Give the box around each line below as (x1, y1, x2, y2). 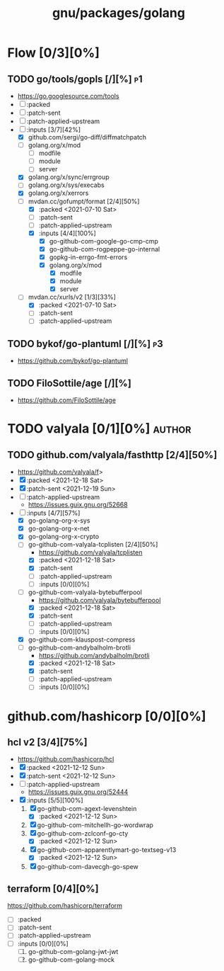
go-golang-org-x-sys (28, 516, 90, 525)
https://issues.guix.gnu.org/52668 (28, 501, 129, 509)
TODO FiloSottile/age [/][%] (7, 377, 132, 389)
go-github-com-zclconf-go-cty (37, 829, 129, 838)
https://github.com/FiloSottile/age (17, 396, 117, 404)
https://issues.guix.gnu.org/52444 (28, 788, 129, 796)
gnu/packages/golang (52, 5, 186, 21)
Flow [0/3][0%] (7, 45, 100, 61)
